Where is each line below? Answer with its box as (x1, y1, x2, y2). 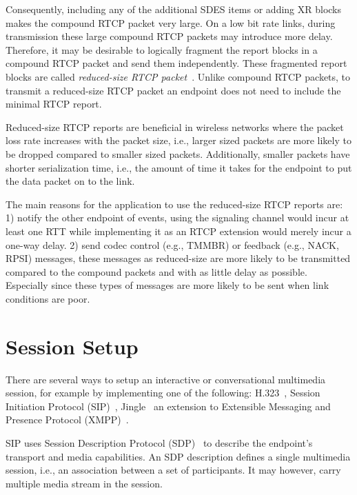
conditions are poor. (6, 291, 90, 305)
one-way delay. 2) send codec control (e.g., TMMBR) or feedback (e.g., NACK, (6, 237, 339, 252)
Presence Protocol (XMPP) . (6, 412, 129, 427)
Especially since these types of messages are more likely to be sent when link (6, 278, 329, 292)
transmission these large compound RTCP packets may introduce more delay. (6, 29, 333, 43)
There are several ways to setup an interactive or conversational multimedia (6, 372, 326, 386)
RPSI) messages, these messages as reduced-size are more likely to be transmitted (6, 251, 351, 265)
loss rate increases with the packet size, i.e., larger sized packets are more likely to (6, 133, 351, 148)
